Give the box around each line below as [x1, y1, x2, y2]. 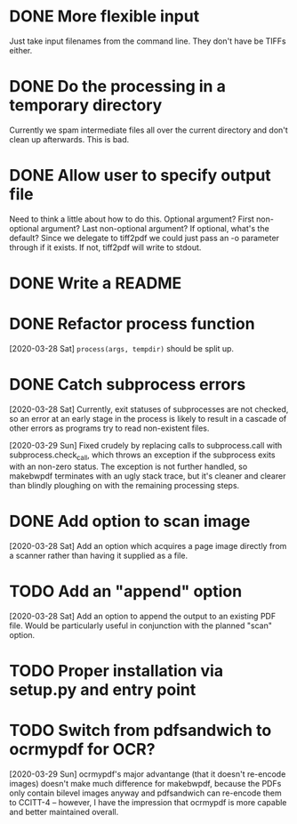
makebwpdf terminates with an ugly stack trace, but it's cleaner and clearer [9, 470, 286, 481]
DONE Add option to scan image [9, 511, 251, 531]
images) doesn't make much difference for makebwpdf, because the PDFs [9, 778, 282, 788]
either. [9, 44, 33, 55]
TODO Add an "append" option [9, 581, 243, 602]
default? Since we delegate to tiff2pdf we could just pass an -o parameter [9, 232, 280, 243]
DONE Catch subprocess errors [9, 375, 246, 395]
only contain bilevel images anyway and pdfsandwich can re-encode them [9, 788, 282, 798]
